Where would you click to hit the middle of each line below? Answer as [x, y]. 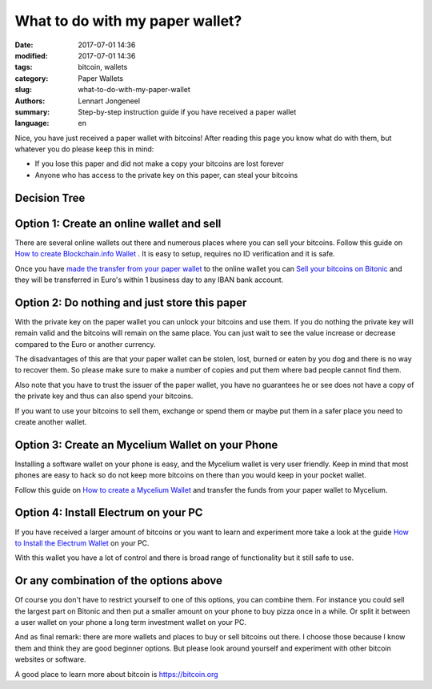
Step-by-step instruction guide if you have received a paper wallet [187, 111]
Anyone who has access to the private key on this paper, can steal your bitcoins [166, 175]
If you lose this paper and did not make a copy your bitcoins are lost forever [159, 163]
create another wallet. [51, 421]
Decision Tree [50, 197]
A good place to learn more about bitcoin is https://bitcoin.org [117, 674]
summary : [32, 111]
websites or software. [51, 659]
